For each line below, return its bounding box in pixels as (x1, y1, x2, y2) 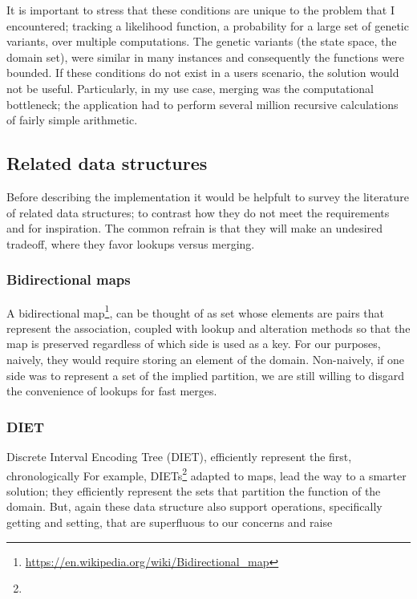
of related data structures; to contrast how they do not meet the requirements (6, 204, 390, 221)
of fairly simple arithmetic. (6, 111, 138, 128)
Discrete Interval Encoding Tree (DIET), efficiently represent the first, (6, 447, 352, 464)
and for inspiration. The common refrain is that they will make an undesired (6, 220, 383, 237)
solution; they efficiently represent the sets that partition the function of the (6, 482, 381, 499)
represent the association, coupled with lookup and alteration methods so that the (6, 319, 411, 336)
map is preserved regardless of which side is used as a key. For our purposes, (6, 335, 381, 352)
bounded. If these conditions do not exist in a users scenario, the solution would (6, 64, 399, 81)
